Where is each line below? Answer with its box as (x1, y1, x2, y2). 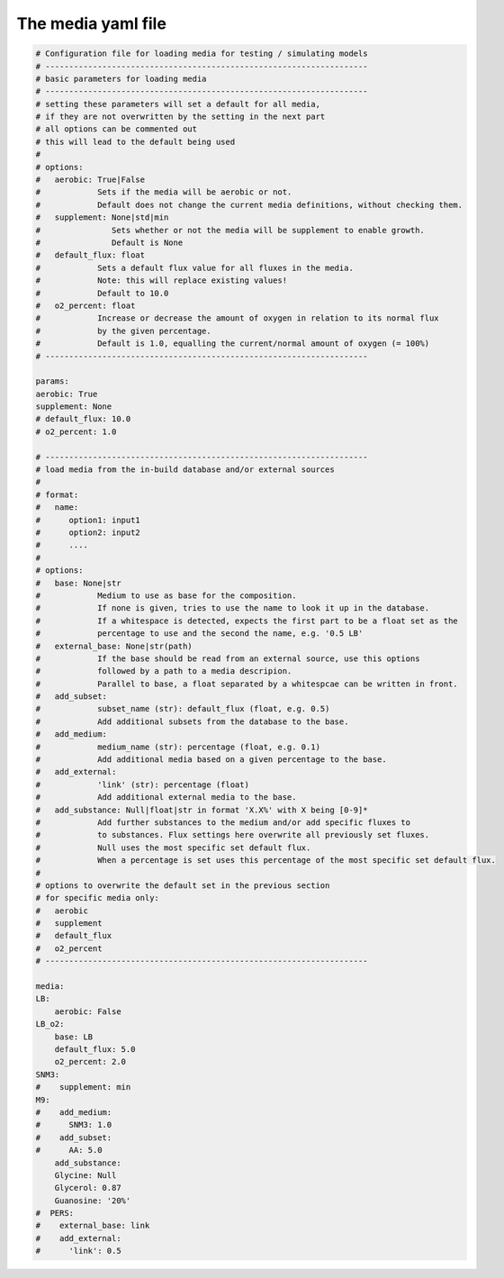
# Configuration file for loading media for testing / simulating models (35, 49, 368, 59)
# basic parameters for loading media (35, 73, 207, 84)
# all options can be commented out (35, 124, 198, 134)
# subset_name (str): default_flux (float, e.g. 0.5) (35, 703, 330, 714)
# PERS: (35, 1208, 75, 1219)
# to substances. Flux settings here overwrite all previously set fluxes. (35, 829, 430, 840)
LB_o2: (35, 1019, 65, 1029)
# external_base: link (35, 1220, 150, 1231)
